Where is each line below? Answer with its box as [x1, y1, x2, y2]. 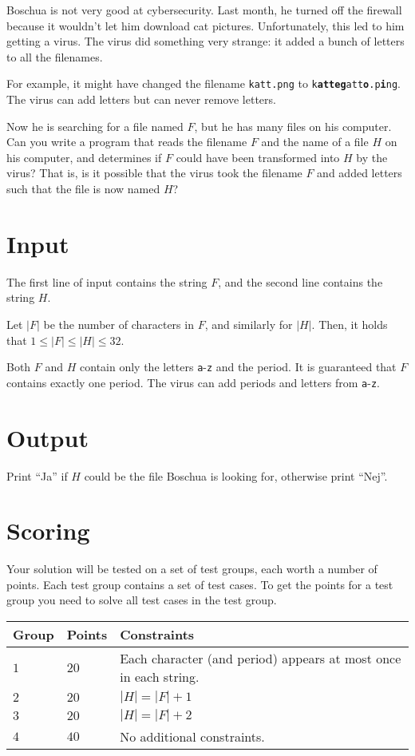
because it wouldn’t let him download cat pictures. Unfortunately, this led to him [6, 17, 405, 34]
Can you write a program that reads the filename [6, 133, 247, 150]
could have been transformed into [176, 148, 340, 165]
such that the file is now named [6, 180, 160, 196]
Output [6, 421, 89, 453]
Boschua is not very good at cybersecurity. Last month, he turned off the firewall [6, 2, 402, 18]
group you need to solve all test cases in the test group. [6, 592, 277, 608]
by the [356, 148, 388, 165]
